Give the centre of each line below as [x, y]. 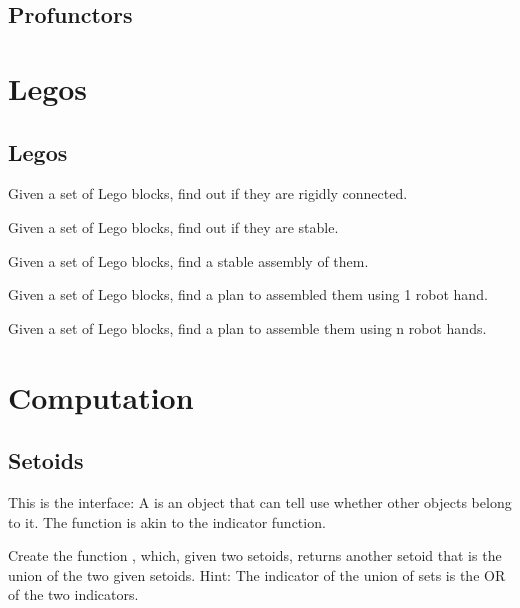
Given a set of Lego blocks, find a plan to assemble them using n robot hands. [247, 327]
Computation [101, 396]
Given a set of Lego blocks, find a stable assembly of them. [188, 260]
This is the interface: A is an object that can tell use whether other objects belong [260, 501]
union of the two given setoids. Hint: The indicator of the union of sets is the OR [257, 574]
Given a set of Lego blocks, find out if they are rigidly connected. [208, 193]
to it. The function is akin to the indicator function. [167, 521]
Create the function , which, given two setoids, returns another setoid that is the [255, 555]
